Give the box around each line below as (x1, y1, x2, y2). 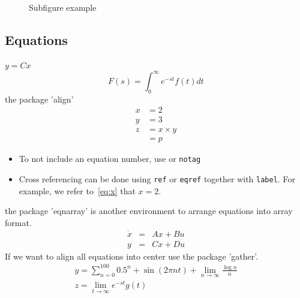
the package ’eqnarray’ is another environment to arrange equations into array (5, 204, 293, 217)
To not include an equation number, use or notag (19, 152, 201, 165)
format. (5, 216, 32, 228)
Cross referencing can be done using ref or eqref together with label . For (19, 173, 295, 185)
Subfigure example (29, 1, 97, 13)
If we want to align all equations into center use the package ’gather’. (5, 249, 259, 262)
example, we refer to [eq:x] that (19, 184, 136, 197)
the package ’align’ (5, 92, 74, 105)
